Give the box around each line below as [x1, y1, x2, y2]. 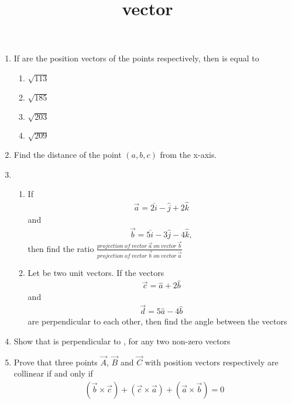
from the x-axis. [160, 149, 217, 161]
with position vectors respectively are [145, 355, 279, 368]
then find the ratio [28, 242, 94, 254]
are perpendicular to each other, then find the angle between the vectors [28, 315, 287, 327]
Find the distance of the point [13, 149, 122, 161]
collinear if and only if [13, 367, 93, 379]
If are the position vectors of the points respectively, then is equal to [13, 52, 259, 64]
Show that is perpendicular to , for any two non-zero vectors [13, 334, 231, 347]
